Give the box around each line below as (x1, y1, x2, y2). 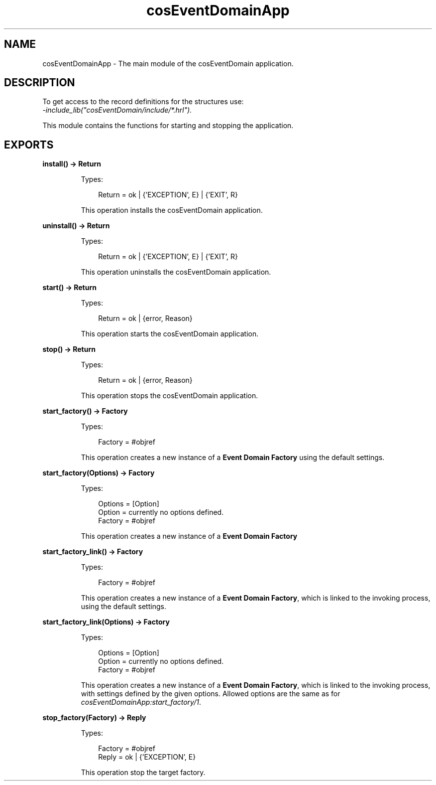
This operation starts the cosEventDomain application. (81, 329, 259, 338)
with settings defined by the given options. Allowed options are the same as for (81, 689, 340, 698)
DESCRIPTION (4, 76, 75, 89)
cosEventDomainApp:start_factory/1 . (81, 698, 201, 707)
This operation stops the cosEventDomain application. (81, 391, 258, 400)
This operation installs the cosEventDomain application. (81, 206, 263, 215)
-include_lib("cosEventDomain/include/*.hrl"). (42, 106, 192, 115)
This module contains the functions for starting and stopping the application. (42, 121, 294, 130)
